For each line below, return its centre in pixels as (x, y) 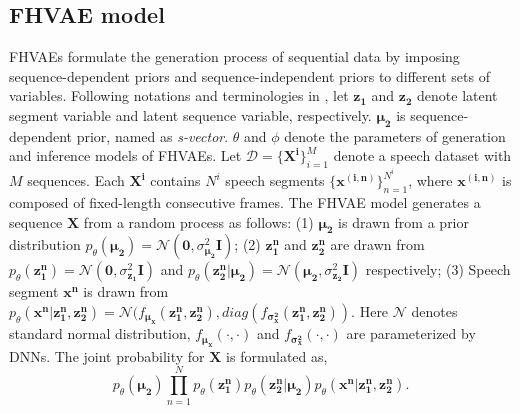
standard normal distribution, (100, 333)
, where (430, 180)
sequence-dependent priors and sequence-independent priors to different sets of (249, 75)
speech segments (275, 180)
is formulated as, (277, 355)
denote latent (457, 95)
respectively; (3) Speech (438, 269)
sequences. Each (76, 180)
